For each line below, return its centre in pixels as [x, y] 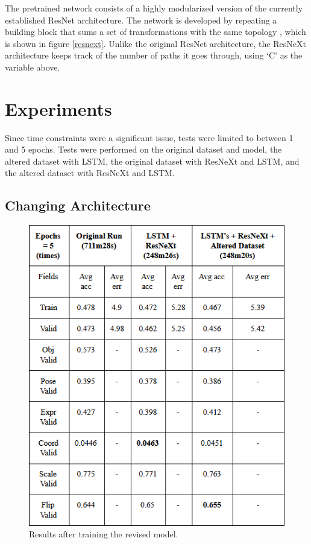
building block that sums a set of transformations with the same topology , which [155, 32]
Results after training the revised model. [104, 534]
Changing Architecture [78, 205]
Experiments [58, 108]
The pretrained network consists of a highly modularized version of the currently [154, 8]
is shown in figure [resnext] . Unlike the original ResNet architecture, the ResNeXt [155, 43]
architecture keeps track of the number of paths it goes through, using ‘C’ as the [154, 55]
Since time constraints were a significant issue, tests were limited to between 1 [149, 137]
